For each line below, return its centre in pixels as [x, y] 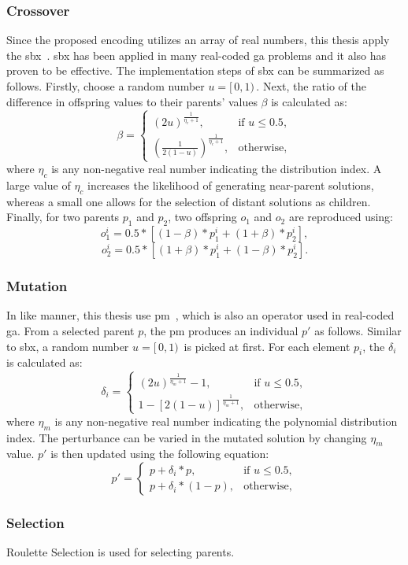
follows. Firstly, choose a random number [106, 86]
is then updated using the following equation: [160, 454]
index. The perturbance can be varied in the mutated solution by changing [187, 437]
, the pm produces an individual [221, 331]
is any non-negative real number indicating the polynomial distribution [226, 421]
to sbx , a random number [68, 346]
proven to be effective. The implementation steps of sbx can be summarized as [195, 70]
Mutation [37, 286]
